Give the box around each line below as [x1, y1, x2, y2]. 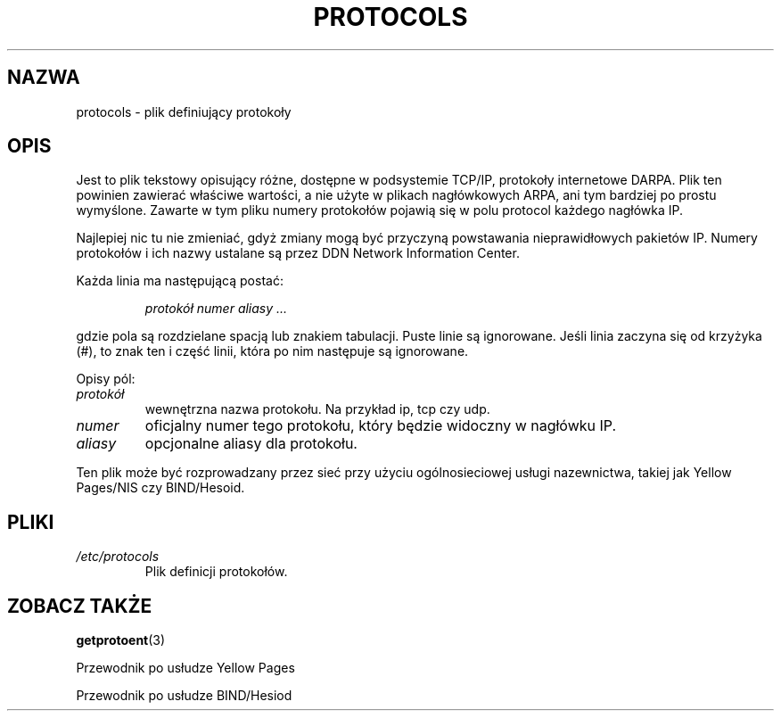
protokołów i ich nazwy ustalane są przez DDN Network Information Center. [76, 245, 520, 261]
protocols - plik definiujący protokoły [76, 103, 292, 120]
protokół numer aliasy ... [144, 301, 288, 317]
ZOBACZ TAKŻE [7, 594, 152, 617]
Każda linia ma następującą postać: [76, 273, 284, 289]
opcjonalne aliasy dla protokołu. [144, 434, 358, 453]
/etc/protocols [76, 549, 160, 565]
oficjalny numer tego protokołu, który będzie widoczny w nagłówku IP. [144, 417, 617, 435]
